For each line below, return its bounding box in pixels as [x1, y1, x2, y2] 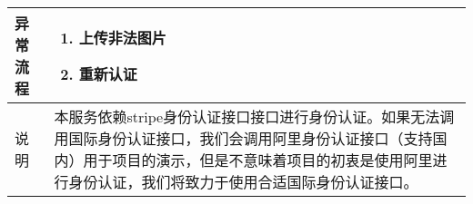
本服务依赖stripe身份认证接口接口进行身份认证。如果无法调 [54, 106, 455, 127]
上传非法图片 [78, 27, 166, 48]
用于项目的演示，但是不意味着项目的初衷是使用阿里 [83, 150, 433, 170]
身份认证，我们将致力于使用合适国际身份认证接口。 [68, 171, 418, 192]
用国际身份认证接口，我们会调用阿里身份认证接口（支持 [54, 128, 433, 149]
